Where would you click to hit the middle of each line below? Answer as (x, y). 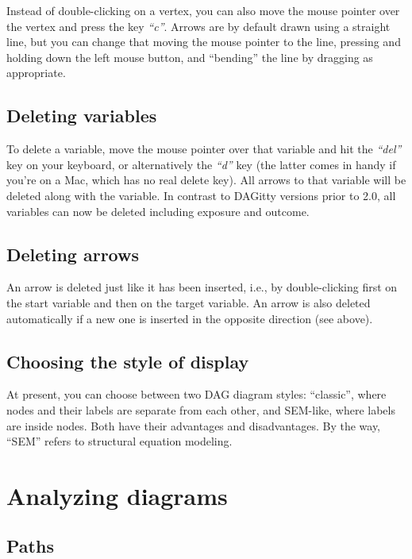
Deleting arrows (73, 254)
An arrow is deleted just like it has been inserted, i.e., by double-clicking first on (202, 287)
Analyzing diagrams (117, 495)
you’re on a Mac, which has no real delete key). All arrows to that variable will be (206, 180)
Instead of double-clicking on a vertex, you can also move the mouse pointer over (203, 10)
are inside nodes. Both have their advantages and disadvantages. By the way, (194, 425)
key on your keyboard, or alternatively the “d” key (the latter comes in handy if (201, 164)
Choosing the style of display (128, 361)
